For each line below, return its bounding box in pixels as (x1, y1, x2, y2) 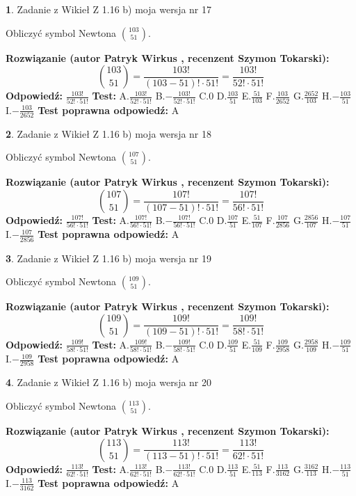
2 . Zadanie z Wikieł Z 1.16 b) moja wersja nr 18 (6, 126, 212, 141)
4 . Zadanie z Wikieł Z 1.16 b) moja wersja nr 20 (6, 375, 212, 390)
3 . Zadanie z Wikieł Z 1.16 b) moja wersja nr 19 (6, 250, 212, 265)
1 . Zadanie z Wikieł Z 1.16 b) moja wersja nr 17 (6, 2, 212, 16)
